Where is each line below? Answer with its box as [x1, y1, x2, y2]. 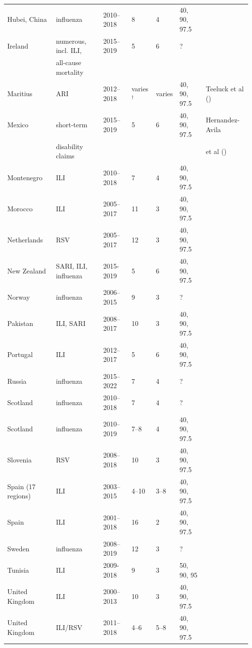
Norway [7, 292, 30, 302]
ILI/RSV [56, 622, 82, 632]
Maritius [7, 88, 32, 99]
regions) [7, 491, 31, 501]
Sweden [7, 543, 30, 553]
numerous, [56, 35, 87, 46]
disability [56, 141, 83, 151]
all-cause [56, 57, 81, 68]
